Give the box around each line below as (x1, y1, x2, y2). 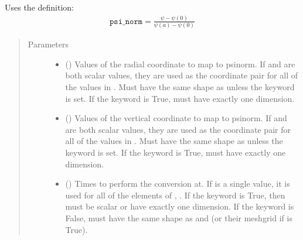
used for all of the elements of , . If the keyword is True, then (65, 188, 285, 201)
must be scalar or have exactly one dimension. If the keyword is (65, 200, 294, 212)
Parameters (28, 38, 69, 50)
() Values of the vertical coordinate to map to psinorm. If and (65, 112, 287, 124)
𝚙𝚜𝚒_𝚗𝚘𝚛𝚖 (110, 17, 143, 26)
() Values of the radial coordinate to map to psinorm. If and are (65, 57, 295, 70)
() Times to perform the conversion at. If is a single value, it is (65, 177, 290, 190)
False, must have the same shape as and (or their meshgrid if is (65, 211, 292, 224)
